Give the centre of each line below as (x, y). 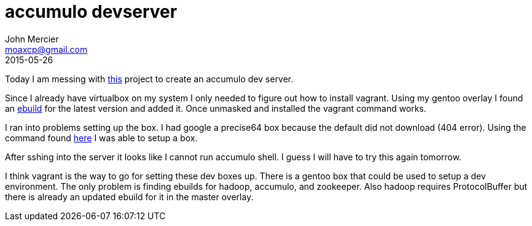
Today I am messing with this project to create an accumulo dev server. (149, 79)
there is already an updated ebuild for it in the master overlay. (129, 197)
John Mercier (32, 39)
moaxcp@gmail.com (46, 49)
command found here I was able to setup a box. (101, 138)
